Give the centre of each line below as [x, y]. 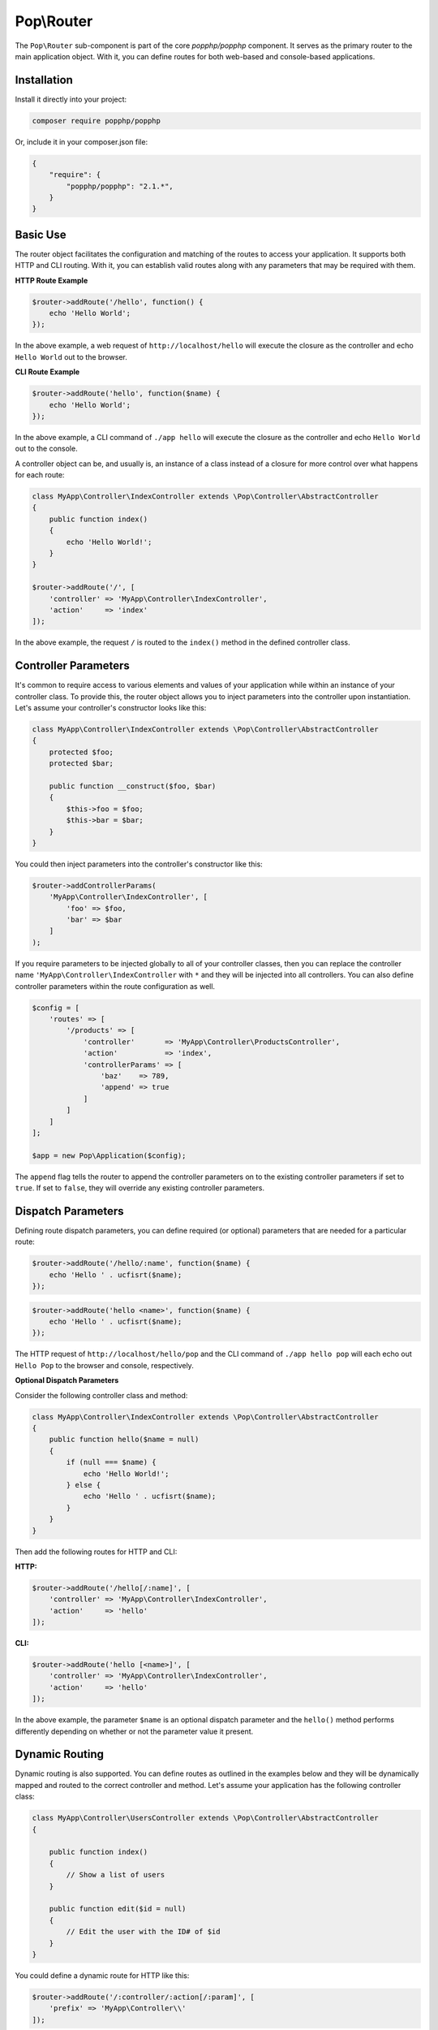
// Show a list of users [116, 1875]
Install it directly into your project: [71, 99]
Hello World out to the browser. [71, 356]
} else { [84, 1485]
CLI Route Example [47, 372]
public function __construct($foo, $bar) [133, 786]
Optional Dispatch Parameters [67, 1380]
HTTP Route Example [52, 280]
